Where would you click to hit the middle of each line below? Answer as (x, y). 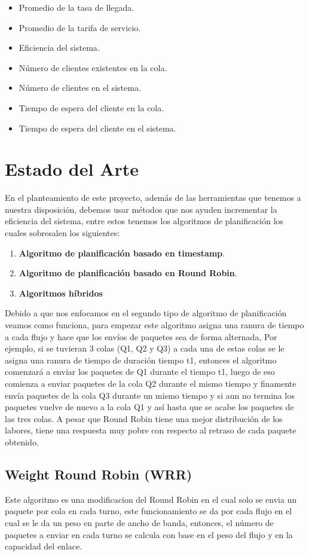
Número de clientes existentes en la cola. (93, 67)
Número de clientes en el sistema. (80, 88)
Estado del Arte (72, 169)
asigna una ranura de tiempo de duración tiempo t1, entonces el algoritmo (141, 360)
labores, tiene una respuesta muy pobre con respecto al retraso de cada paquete (151, 430)
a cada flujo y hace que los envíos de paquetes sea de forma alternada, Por (141, 336)
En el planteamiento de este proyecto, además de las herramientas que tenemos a (153, 198)
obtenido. (22, 442)
